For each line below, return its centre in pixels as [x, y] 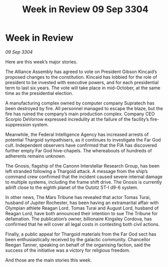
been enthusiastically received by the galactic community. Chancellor [78, 239]
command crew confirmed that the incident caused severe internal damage [84, 177]
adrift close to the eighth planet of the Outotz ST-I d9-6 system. [72, 187]
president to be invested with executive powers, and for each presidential [82, 82]
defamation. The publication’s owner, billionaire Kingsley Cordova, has [79, 219]
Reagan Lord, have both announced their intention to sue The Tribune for [82, 213]
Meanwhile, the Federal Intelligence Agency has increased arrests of [77, 134]
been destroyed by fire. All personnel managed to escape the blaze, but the [84, 108]
